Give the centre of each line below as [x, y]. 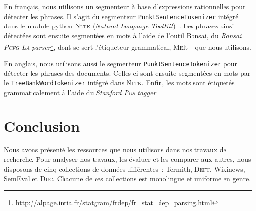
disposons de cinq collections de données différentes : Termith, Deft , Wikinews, [125, 169]
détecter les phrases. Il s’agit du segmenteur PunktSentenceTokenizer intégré [121, 16]
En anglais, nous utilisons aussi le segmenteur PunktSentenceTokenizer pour [121, 63]
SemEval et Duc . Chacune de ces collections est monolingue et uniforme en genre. [128, 178]
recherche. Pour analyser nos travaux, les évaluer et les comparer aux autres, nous [128, 159]
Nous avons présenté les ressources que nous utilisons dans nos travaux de [115, 149]
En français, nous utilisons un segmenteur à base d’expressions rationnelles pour [125, 6]
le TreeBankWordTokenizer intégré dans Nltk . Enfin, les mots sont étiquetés [119, 82]
